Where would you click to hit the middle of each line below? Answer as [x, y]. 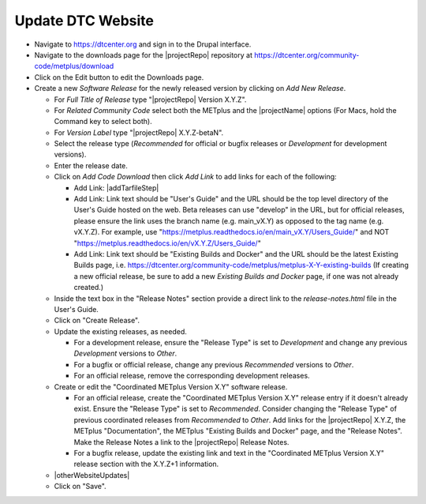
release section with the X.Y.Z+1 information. [146, 464]
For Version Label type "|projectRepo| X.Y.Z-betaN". [139, 132]
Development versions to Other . [125, 354]
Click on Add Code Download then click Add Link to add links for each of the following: [195, 177]
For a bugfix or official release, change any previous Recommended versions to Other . [214, 364]
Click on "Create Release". [97, 321]
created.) [89, 288]
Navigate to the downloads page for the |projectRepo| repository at [143, 55]
